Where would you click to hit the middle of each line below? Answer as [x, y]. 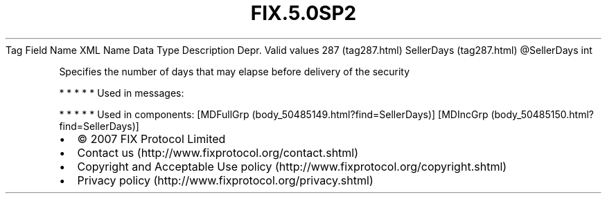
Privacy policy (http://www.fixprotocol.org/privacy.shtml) [225, 180]
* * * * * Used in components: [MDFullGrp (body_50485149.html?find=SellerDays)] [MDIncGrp [274, 114]
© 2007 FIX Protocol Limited [151, 139]
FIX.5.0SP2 [303, 13]
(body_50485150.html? [542, 114]
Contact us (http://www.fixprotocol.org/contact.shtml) [218, 152]
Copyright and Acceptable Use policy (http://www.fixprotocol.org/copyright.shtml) [292, 166]
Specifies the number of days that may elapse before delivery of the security [235, 71]
